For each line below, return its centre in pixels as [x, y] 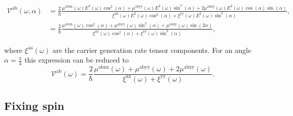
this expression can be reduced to [76, 60]
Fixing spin [34, 106]
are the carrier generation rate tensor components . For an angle [152, 50]
